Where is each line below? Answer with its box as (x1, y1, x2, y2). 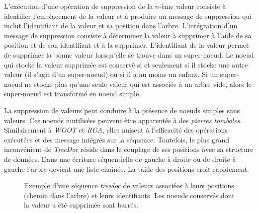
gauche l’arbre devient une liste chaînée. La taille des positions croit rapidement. (4, 163, 249, 174)
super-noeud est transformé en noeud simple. (4, 88, 141, 99)
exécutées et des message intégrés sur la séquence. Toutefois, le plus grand (4, 134, 229, 144)
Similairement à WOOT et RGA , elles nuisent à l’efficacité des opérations (4, 125, 228, 135)
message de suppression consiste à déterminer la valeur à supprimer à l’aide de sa (4, 30, 252, 40)
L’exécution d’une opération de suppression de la (4, 1, 153, 11)
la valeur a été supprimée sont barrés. (24, 200, 138, 210)
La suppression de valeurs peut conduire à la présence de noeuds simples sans (4, 105, 240, 115)
